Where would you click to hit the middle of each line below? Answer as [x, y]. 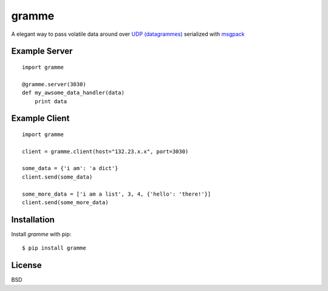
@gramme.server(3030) [54, 84]
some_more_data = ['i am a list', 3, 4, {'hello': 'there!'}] [117, 194]
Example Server [42, 51]
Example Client [40, 118]
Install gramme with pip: [41, 234]
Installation [33, 220]
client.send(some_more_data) [65, 203]
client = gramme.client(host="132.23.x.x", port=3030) [105, 151]
